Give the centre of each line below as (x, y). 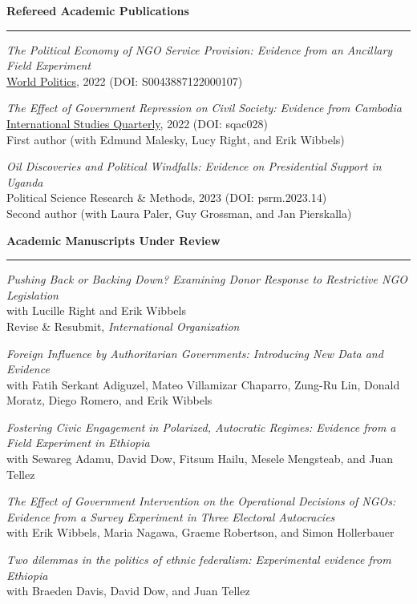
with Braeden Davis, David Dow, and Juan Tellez (128, 591)
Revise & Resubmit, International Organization (123, 326)
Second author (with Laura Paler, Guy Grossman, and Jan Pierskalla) (179, 213)
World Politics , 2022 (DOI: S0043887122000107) (125, 81)
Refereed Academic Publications (98, 10)
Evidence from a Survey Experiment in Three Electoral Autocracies (171, 516)
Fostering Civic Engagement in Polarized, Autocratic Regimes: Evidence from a (201, 427)
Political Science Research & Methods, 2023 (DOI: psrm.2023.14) (167, 197)
